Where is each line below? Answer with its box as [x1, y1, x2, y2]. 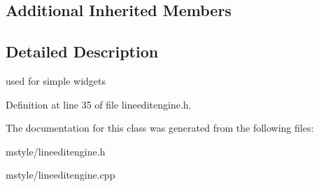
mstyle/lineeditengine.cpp [6, 167, 115, 182]
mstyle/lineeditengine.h [6, 144, 106, 158]
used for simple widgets [6, 73, 106, 88]
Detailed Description [6, 41, 159, 62]
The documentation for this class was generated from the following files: [6, 120, 314, 135]
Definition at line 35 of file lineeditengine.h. [6, 97, 192, 111]
